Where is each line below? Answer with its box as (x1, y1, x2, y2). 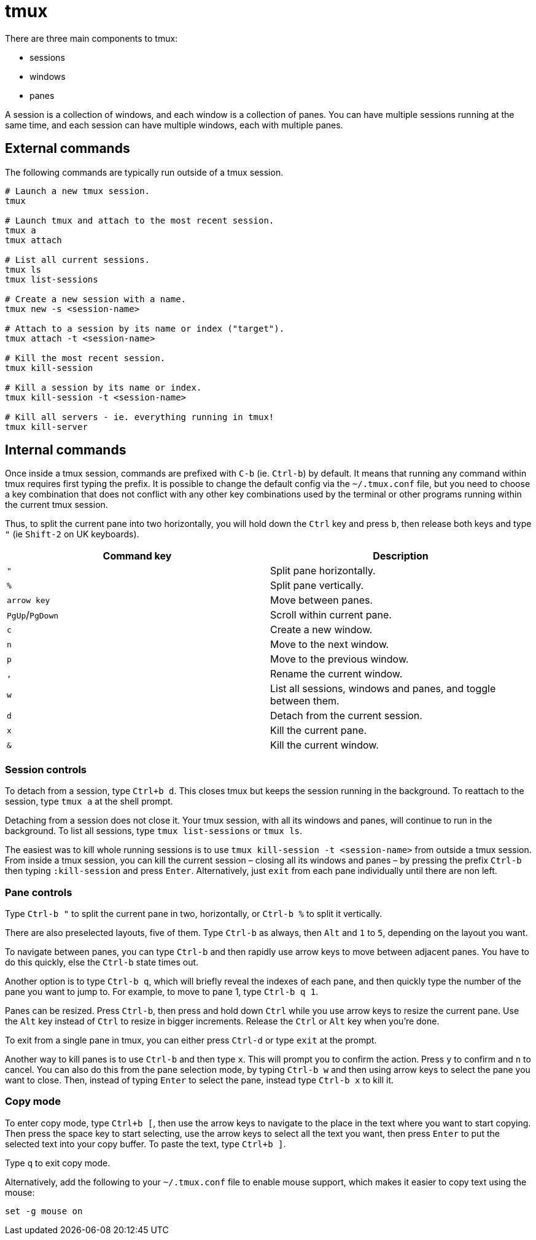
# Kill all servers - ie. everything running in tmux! (5, 411, 274, 422)
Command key (103, 550, 172, 563)
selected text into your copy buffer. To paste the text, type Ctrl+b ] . (5, 1138, 286, 1149)
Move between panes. (270, 594, 373, 607)
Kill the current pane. (270, 724, 367, 737)
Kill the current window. (270, 739, 379, 752)
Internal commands (5, 442, 126, 458)
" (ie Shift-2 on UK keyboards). (5, 529, 139, 540)
